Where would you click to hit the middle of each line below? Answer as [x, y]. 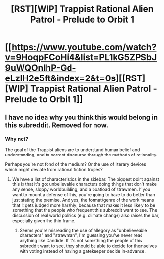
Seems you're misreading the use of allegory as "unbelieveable [83, 230]
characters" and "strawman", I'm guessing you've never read [81, 235]
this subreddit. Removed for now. [57, 125]
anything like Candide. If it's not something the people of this [81, 240]
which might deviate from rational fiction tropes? [54, 169]
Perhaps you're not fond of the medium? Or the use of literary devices [76, 164]
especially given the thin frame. [44, 220]
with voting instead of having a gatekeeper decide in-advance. [82, 251]
